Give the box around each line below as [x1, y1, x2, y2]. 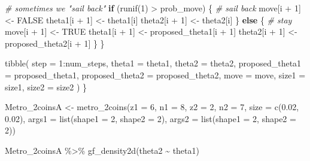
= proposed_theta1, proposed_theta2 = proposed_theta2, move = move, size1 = [5, 68, 306, 81]
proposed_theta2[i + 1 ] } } [5, 37, 105, 49]
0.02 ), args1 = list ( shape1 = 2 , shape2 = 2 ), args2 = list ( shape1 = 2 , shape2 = [5, 112, 296, 124]
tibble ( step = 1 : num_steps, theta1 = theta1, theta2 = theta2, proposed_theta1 [5, 57, 302, 69]
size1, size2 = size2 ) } [5, 80, 87, 93]
